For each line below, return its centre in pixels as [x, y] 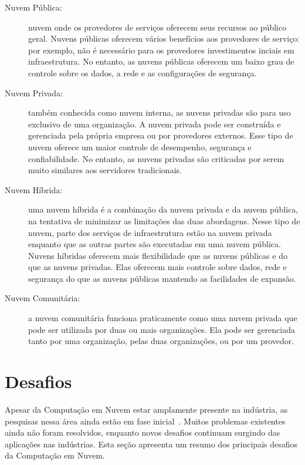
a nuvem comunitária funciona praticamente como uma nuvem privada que [163, 318]
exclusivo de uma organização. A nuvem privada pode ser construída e [155, 124]
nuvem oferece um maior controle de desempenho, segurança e [140, 146]
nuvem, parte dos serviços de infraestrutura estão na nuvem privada [150, 232]
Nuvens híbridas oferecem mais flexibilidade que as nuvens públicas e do [158, 255]
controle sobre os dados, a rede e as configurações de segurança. [143, 73]
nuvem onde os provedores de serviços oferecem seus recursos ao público [157, 27]
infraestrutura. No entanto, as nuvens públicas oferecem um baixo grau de [161, 61]
